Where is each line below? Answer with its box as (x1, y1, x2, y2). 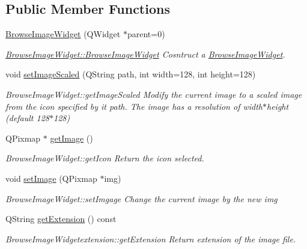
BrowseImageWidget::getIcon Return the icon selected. (5, 152, 204, 164)
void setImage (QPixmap (5, 172, 97, 184)
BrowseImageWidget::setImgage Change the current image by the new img (5, 192, 278, 205)
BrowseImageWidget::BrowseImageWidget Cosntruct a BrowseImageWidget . (5, 47, 285, 60)
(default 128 (5, 112, 49, 124)
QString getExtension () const (5, 212, 117, 225)
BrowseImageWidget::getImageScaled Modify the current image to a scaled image (5, 88, 302, 100)
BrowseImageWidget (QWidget (5, 28, 121, 40)
